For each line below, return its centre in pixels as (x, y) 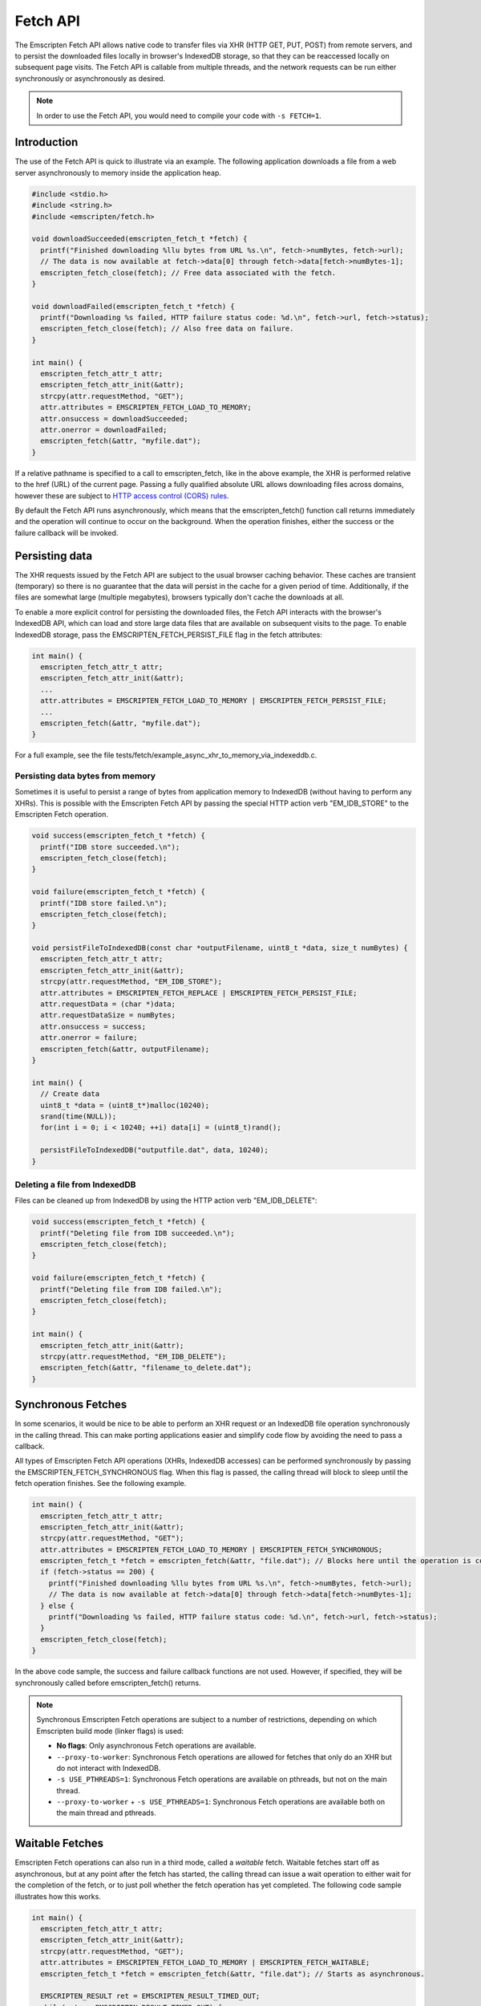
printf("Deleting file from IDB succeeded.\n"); (138, 1233)
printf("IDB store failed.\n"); (104, 903)
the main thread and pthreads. (106, 1813)
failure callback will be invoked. (67, 533)
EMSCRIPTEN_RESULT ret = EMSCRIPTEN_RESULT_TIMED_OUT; (150, 1996)
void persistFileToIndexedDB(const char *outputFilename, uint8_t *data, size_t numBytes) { (220, 948)
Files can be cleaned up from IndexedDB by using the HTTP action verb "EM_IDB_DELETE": (166, 1200)
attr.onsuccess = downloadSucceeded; (114, 418)
